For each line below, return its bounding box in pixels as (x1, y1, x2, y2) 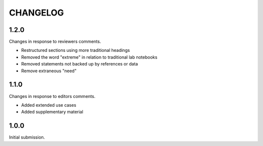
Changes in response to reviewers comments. (9, 39, 101, 45)
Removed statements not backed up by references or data (21, 61, 138, 67)
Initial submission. (9, 134, 45, 140)
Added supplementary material (21, 109, 84, 115)
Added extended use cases (21, 102, 76, 108)
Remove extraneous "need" (21, 68, 77, 74)
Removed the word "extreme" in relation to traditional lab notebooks (21, 54, 158, 60)
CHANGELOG (9, 7, 64, 18)
